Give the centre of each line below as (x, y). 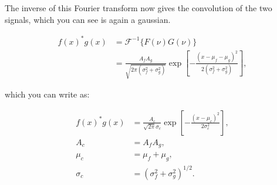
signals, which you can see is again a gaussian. (88, 19)
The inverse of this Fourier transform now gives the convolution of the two (138, 8)
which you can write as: (47, 94)
